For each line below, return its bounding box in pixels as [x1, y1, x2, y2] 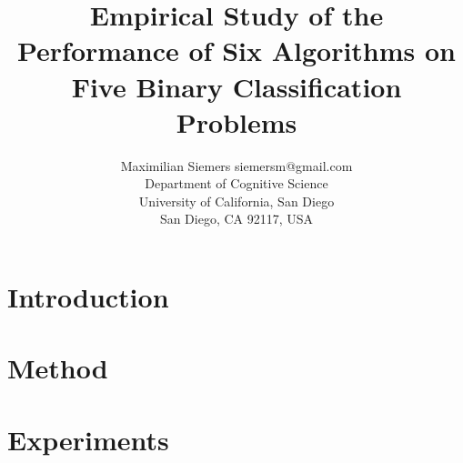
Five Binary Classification [71, 67, 402, 105]
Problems [176, 103, 297, 140]
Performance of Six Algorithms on [16, 32, 457, 69]
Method [7, 349, 108, 387]
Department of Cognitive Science [145, 174, 328, 193]
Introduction [7, 278, 169, 316]
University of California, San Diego [138, 191, 335, 210]
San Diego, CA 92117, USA [159, 209, 314, 228]
